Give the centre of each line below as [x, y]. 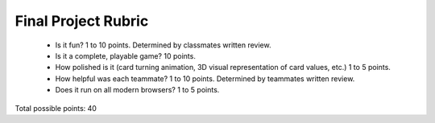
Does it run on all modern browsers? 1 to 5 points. [137, 90]
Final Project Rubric [82, 21]
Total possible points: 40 [56, 108]
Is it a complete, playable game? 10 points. [126, 55]
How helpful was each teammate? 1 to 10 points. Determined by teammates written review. [205, 78]
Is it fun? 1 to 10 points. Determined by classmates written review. [163, 45]
